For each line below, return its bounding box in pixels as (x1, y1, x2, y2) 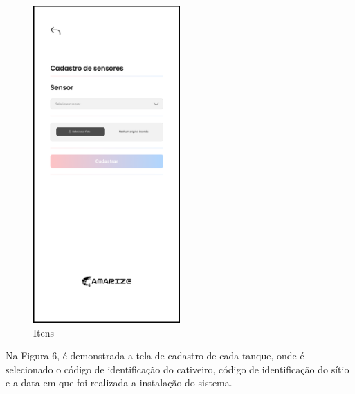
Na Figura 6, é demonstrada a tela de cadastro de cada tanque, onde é (6, 348, 304, 363)
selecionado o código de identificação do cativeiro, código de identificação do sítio (6, 361, 349, 376)
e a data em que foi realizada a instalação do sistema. (6, 375, 233, 390)
